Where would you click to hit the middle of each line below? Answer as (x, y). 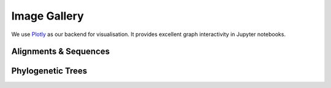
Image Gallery (48, 16)
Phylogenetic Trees (49, 71)
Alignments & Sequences (61, 52)
